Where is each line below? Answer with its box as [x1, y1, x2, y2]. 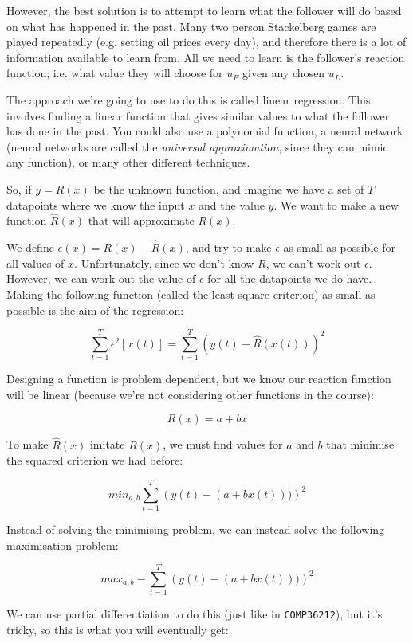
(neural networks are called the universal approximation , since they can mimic [6, 138, 388, 155]
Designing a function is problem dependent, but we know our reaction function [6, 371, 391, 387]
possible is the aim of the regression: [6, 301, 184, 318]
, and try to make [185, 239, 272, 256]
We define [6, 239, 54, 256]
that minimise [326, 436, 395, 453]
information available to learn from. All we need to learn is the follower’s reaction [6, 49, 405, 65]
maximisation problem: [6, 536, 119, 553]
